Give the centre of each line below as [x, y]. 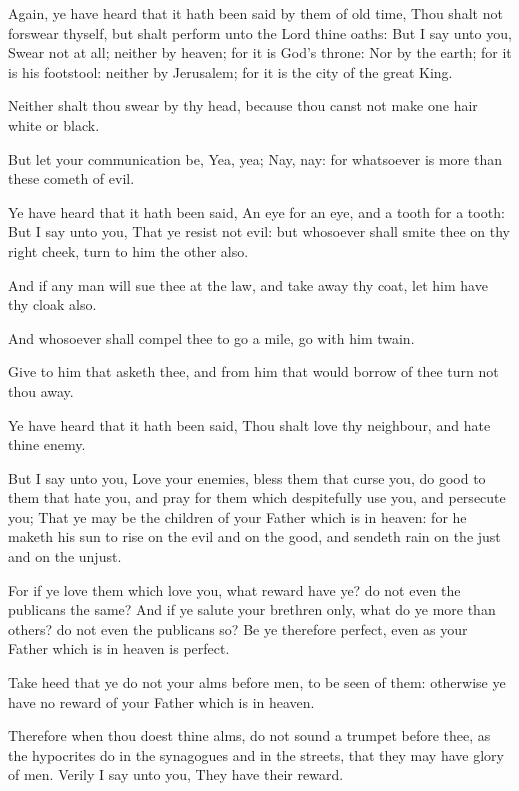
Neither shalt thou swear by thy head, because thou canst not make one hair [243, 105]
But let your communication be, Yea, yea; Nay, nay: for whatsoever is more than [255, 158]
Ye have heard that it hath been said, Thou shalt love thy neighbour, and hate [249, 424]
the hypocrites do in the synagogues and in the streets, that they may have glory [256, 754]
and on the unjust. [65, 556]
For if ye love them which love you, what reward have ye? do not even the [234, 589]
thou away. [41, 390]
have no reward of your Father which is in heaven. [161, 701]
